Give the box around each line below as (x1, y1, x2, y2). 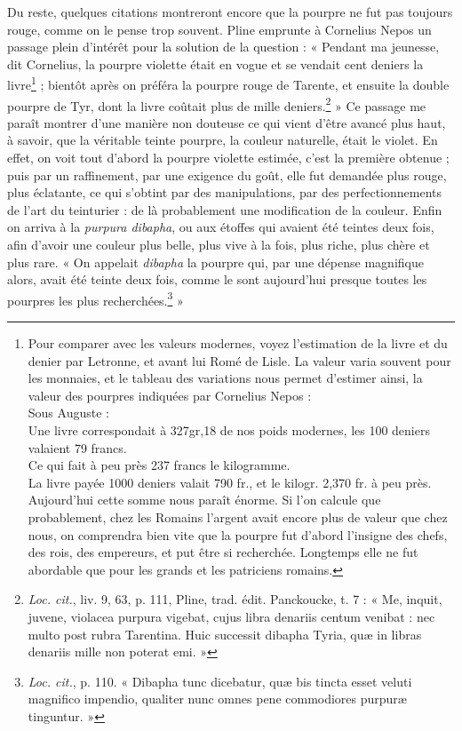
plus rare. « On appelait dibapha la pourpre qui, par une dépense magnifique (7, 252, 424, 271)
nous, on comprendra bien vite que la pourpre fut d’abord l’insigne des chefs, (28, 525, 448, 544)
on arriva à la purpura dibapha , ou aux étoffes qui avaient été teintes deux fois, (7, 218, 434, 236)
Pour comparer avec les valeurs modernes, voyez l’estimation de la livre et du (28, 334, 448, 353)
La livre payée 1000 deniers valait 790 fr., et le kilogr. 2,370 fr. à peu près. (28, 473, 432, 491)
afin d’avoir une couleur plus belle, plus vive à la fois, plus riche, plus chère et (7, 235, 430, 254)
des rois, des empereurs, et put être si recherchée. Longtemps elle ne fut (28, 543, 418, 561)
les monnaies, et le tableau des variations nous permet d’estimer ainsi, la (28, 369, 423, 387)
